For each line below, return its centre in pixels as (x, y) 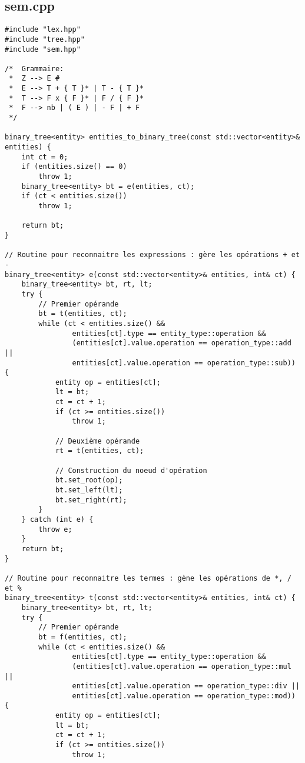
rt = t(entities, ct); (100, 451)
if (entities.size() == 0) (74, 167)
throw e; (55, 529)
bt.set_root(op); (89, 480)
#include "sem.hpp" (43, 49)
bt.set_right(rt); (91, 500)
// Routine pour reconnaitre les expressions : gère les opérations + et (152, 255)
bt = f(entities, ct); (83, 637)
